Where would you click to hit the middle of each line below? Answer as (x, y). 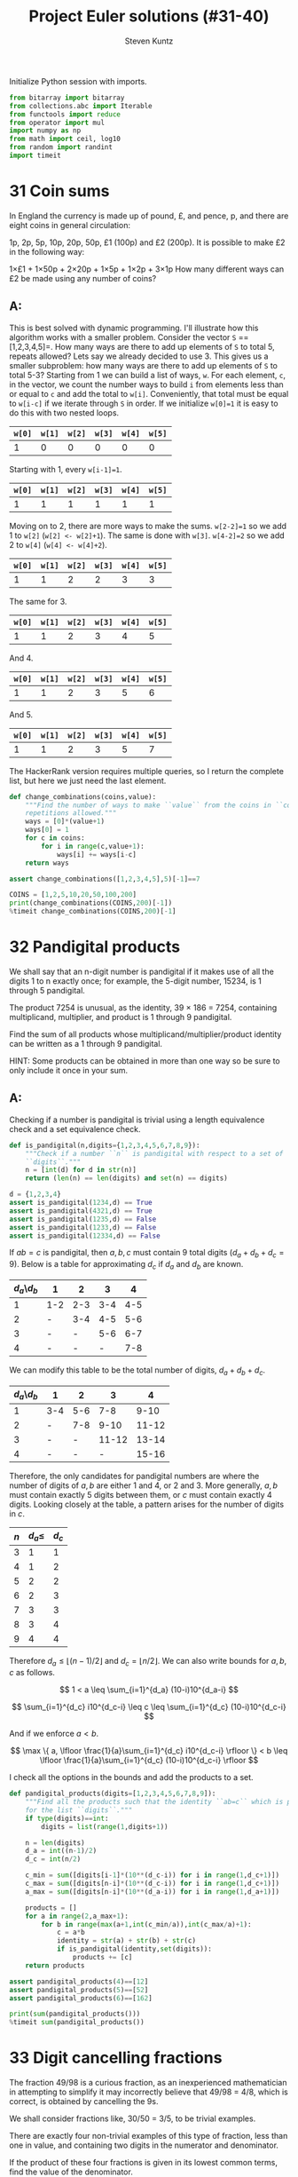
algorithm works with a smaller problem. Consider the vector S (123, 337)
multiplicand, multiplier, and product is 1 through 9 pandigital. (121, 1017)
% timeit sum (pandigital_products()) (77, 2023)
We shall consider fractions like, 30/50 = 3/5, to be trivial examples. (133, 2118)
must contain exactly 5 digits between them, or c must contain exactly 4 (141, 1495)
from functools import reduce (65, 114)
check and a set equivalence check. (75, 1128)
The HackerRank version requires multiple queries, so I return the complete (146, 771)
